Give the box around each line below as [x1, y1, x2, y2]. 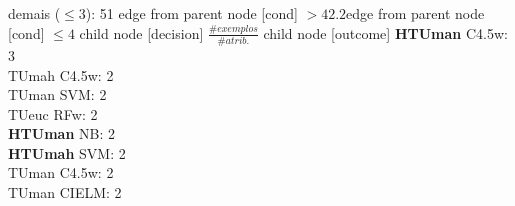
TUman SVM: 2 [8, 84, 107, 105]
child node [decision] [79, 22, 204, 43]
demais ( [8, 3, 61, 23]
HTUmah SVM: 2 [8, 142, 126, 163]
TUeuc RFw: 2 [8, 103, 98, 124]
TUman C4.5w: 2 [8, 162, 114, 183]
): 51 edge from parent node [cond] [85, 3, 298, 23]
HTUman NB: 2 [8, 123, 116, 144]
